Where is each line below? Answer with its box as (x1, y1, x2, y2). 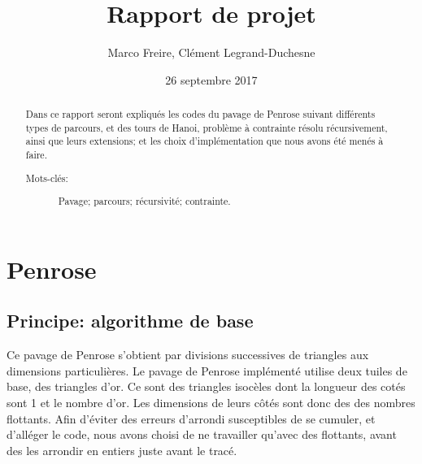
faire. (25, 148, 47, 162)
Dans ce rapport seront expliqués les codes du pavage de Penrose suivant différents (25, 107, 376, 121)
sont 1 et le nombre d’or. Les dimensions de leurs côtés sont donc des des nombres (7, 394, 415, 410)
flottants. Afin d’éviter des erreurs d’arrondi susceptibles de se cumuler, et (7, 410, 376, 427)
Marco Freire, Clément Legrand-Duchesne (107, 44, 315, 61)
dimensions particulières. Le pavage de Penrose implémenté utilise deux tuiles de (7, 362, 407, 379)
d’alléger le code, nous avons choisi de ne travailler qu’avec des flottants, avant (7, 426, 397, 443)
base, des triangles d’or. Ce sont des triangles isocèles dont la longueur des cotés (7, 378, 406, 395)
